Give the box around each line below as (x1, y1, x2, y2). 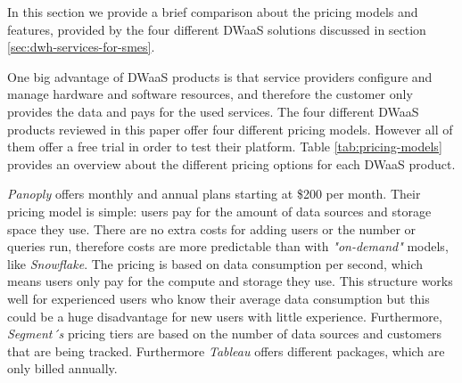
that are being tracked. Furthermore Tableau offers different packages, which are (7, 341, 445, 360)
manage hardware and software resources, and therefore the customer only (7, 85, 413, 103)
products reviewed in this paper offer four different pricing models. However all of (7, 119, 453, 138)
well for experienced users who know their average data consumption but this (7, 289, 430, 307)
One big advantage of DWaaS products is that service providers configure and (7, 67, 433, 86)
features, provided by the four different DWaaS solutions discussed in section (7, 20, 426, 38)
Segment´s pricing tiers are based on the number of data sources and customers (7, 324, 442, 343)
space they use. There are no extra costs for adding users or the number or (7, 219, 417, 238)
